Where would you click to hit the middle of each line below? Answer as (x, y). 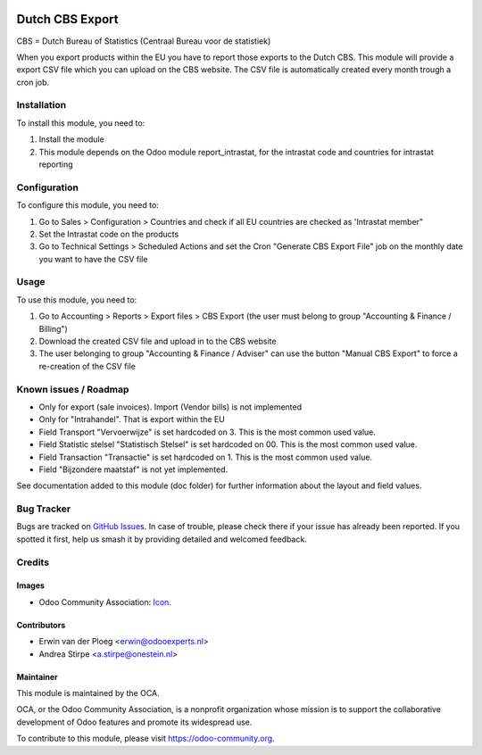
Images (30, 585)
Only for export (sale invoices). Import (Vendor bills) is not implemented (170, 407)
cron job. (33, 82)
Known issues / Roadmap (73, 389)
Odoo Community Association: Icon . (105, 602)
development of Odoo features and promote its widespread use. (134, 722)
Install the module (71, 139)
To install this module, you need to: (81, 123)
